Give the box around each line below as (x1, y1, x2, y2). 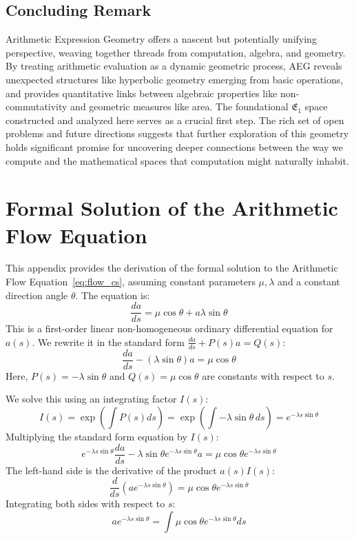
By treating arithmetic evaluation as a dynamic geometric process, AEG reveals (6, 59, 342, 73)
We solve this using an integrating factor (6, 391, 177, 406)
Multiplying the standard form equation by (6, 429, 187, 443)
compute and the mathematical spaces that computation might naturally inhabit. (6, 153, 349, 167)
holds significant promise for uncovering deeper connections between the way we (6, 139, 344, 154)
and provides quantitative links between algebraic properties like (6, 85, 278, 100)
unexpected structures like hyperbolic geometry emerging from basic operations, (6, 72, 344, 86)
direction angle (6, 287, 68, 302)
